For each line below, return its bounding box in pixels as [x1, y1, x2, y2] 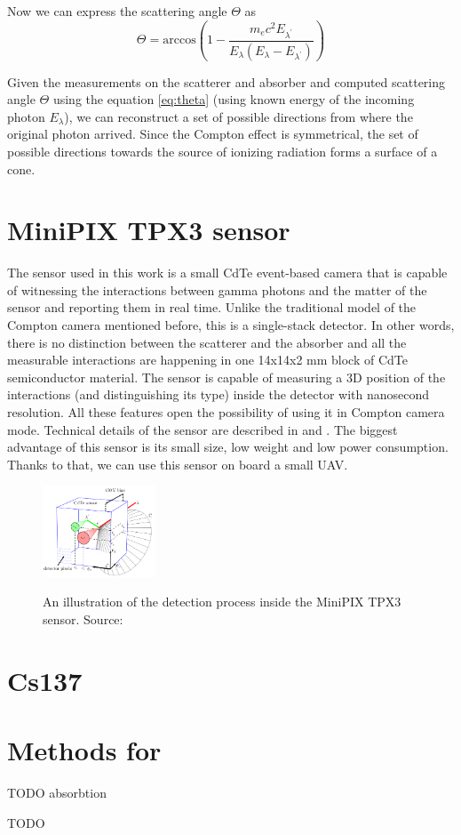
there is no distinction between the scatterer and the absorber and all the [7, 333, 407, 351]
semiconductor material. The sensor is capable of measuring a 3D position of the [7, 367, 446, 386]
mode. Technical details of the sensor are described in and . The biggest [7, 420, 398, 438]
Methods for [7, 732, 162, 768]
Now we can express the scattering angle [7, 2, 227, 20]
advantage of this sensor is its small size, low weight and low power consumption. [7, 438, 449, 456]
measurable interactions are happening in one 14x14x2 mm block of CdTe [7, 350, 408, 369]
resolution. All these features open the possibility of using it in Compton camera [7, 402, 445, 421]
